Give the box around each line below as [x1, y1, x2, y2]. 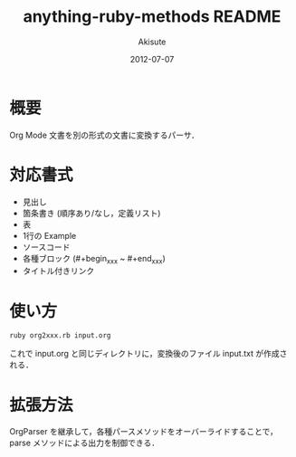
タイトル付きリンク [22, 265, 95, 277]
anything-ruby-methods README [23, 6, 282, 27]
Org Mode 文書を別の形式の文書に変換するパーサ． [9, 129, 199, 140]
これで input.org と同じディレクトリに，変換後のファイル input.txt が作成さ [9, 348, 288, 359]
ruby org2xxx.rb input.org [9, 331, 111, 340]
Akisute [138, 36, 167, 47]
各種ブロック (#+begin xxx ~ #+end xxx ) [22, 252, 166, 266]
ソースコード [22, 242, 71, 252]
